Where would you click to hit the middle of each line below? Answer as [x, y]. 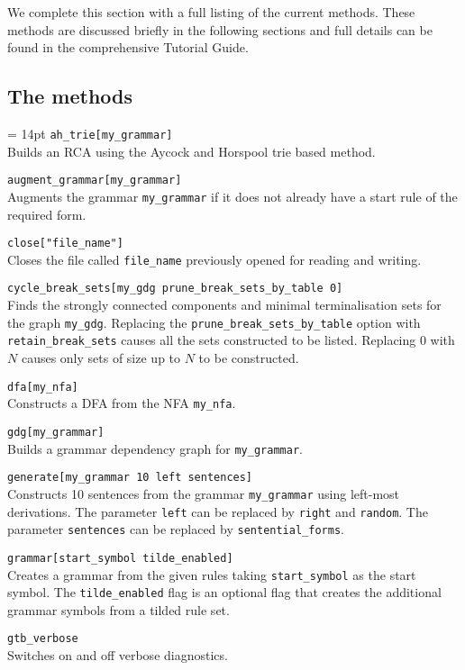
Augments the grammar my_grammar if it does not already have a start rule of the [232, 196]
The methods [70, 96]
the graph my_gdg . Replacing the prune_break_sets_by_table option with [214, 322]
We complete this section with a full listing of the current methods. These [211, 12]
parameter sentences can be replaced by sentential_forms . [176, 529]
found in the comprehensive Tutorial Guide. [128, 47]
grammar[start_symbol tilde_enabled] [120, 558]
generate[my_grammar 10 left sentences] [130, 478]
